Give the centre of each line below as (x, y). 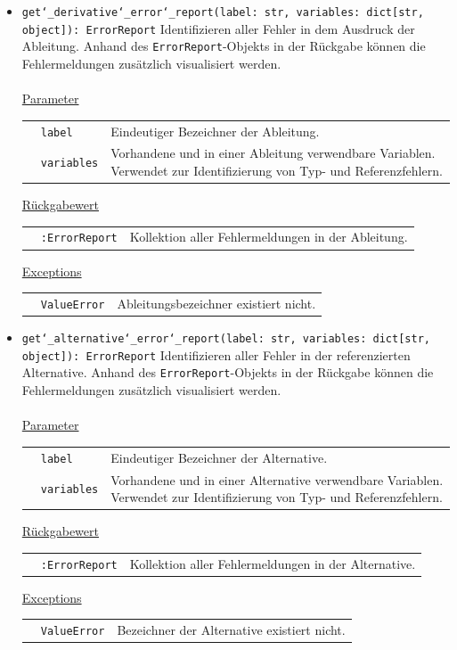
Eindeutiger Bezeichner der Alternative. (219, 457)
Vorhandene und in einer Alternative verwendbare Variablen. (277, 479)
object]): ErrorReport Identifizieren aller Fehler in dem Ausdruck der (218, 28)
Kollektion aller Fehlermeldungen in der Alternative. (273, 563)
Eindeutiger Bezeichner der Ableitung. (215, 131)
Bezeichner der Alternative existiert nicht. (231, 630)
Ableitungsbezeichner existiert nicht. (216, 303)
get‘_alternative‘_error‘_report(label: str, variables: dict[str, (226, 339)
